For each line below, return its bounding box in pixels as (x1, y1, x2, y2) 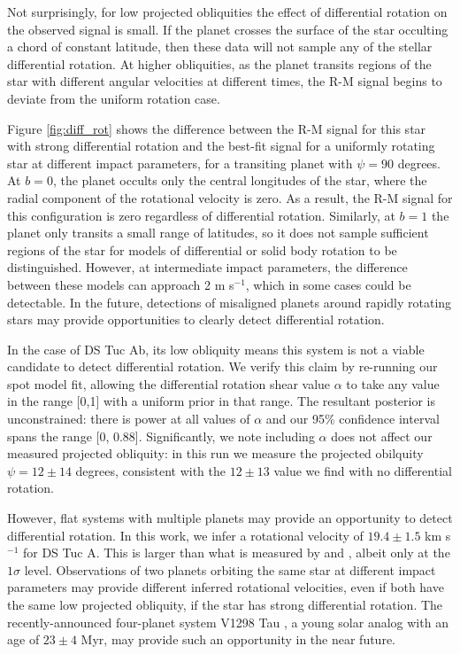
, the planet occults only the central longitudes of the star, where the (52, 171, 427, 190)
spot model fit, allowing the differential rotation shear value (7, 374, 331, 393)
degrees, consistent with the (75, 461, 226, 479)
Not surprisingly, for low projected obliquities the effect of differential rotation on (7, 3, 448, 20)
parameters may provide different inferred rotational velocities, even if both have (7, 578, 444, 596)
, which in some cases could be (245, 275, 411, 293)
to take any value (346, 374, 440, 393)
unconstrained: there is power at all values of (7, 409, 250, 428)
